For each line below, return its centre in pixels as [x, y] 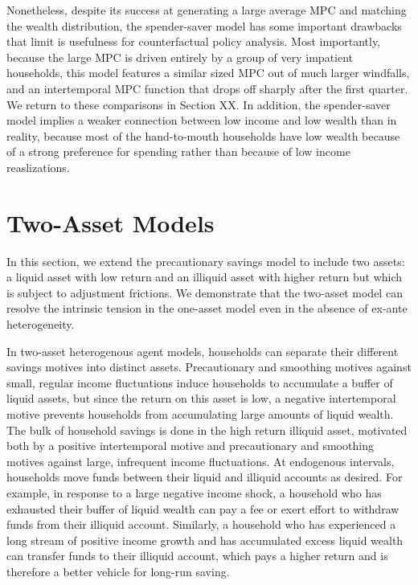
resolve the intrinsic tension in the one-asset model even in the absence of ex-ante [207, 308]
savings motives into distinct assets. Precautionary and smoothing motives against [209, 367]
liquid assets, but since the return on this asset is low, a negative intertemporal [201, 398]
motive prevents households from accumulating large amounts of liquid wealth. [200, 414]
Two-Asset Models [111, 222]
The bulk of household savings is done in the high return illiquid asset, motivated [207, 430]
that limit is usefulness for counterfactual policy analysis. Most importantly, [194, 41]
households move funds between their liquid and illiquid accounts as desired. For [205, 477]
